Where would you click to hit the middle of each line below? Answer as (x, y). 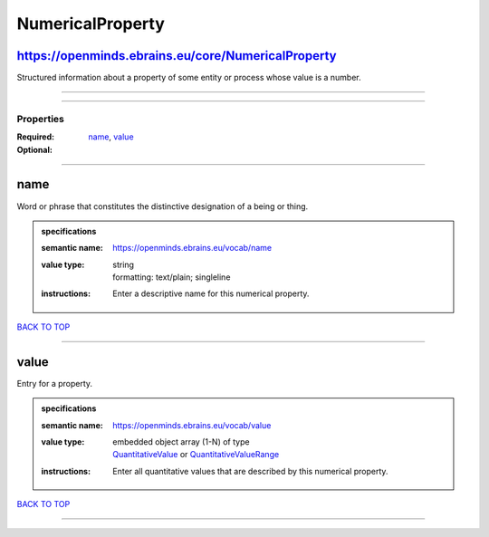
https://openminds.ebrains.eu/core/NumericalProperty (177, 56)
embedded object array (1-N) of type (181, 441)
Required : (35, 137)
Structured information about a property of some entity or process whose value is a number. (189, 78)
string (124, 264)
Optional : (35, 149)
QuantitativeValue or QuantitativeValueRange (196, 455)
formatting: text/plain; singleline (172, 277)
